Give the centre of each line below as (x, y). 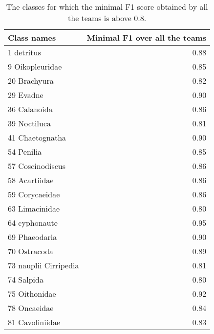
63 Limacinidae (34, 208)
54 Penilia (25, 152)
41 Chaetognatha (37, 137)
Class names (32, 37)
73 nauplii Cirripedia (43, 265)
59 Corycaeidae (34, 194)
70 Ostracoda (31, 251)
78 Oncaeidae (31, 308)
